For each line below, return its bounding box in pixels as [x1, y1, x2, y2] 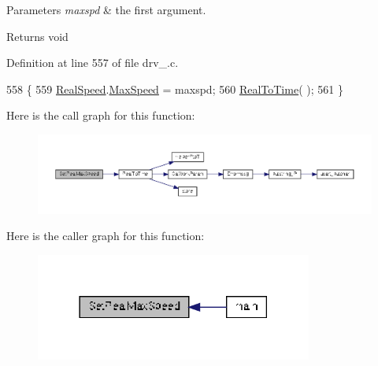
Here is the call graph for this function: [6, 107, 195, 124]
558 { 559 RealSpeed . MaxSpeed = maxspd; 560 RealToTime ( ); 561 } [6, 80, 343, 97]
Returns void [6, 28, 69, 44]
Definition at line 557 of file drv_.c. [6, 54, 179, 71]
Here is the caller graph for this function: [6, 227, 205, 244]
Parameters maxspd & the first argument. [6, 2, 206, 17]
